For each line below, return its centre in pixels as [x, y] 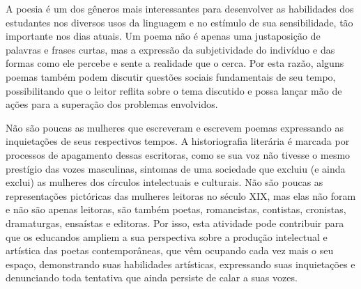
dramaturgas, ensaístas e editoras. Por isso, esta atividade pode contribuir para [175, 222]
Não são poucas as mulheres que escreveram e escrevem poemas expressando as [175, 127]
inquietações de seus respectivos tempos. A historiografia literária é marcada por [178, 141]
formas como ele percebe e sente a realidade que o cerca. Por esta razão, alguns [175, 63]
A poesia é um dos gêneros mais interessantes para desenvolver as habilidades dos [180, 8]
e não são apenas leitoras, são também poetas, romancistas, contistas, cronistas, [176, 209]
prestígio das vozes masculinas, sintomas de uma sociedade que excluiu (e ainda [176, 168]
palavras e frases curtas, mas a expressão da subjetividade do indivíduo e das [170, 49]
